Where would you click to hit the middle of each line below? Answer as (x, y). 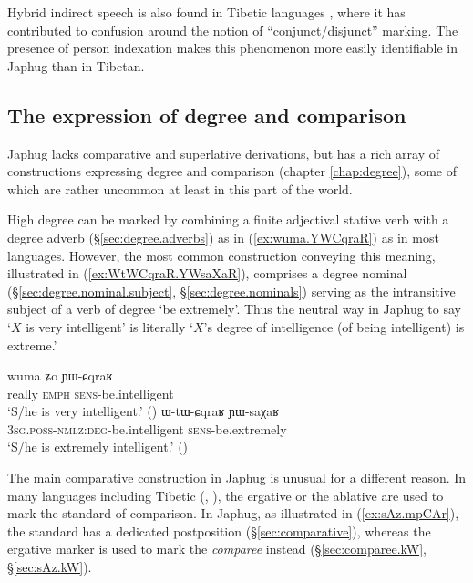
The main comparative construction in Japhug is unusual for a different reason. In (237, 478)
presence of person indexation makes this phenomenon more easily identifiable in (233, 48)
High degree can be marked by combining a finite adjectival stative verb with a (228, 219)
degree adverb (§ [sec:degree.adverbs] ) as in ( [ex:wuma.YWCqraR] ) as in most (223, 237)
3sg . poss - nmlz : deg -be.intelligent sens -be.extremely (147, 428)
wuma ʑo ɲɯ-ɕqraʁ (60, 375)
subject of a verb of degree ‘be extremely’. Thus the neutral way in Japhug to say (234, 309)
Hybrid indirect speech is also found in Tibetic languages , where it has (206, 12)
